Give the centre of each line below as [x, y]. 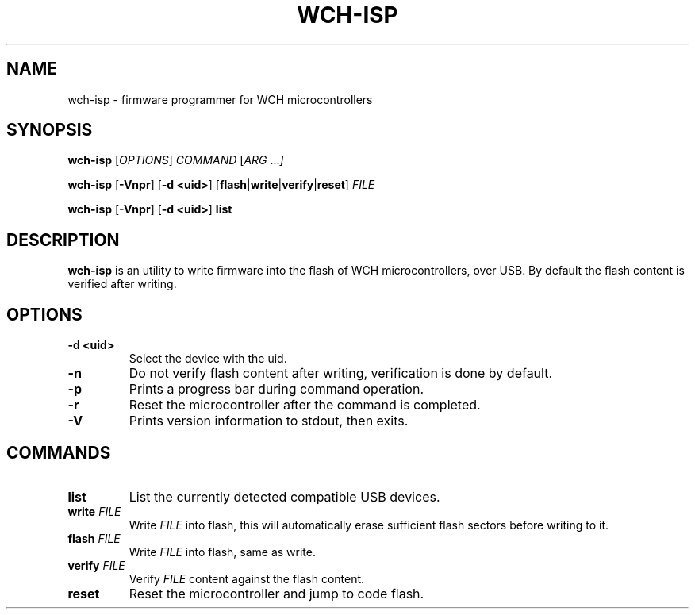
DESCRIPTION [63, 240]
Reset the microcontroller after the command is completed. [305, 405]
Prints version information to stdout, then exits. [269, 421]
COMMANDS [59, 452]
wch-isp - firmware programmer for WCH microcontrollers [220, 99]
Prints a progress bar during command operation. [276, 389]
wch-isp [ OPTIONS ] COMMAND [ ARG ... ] [176, 160]
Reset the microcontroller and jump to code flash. [276, 593]
